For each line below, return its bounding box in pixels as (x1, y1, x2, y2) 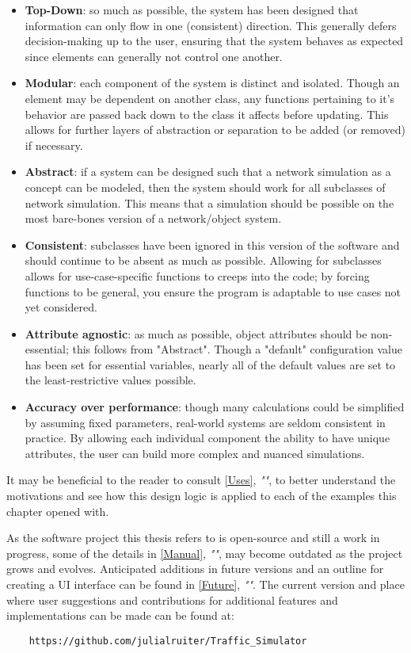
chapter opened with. (6, 502, 109, 519)
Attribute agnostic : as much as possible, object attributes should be (25, 325, 367, 342)
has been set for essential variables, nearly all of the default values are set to (25, 356, 396, 372)
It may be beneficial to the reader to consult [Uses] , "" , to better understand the (6, 472, 396, 488)
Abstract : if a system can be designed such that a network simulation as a (25, 163, 391, 180)
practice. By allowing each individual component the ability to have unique (25, 430, 390, 446)
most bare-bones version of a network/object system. (25, 210, 282, 227)
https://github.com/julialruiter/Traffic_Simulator (29, 635, 307, 647)
